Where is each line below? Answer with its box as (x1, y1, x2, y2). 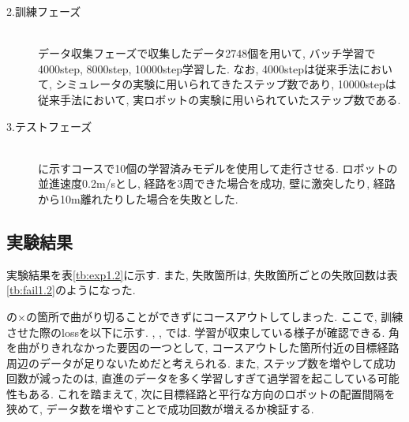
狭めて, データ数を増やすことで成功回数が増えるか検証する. (6, 401, 314, 417)
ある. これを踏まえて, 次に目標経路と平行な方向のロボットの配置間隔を (28, 385, 396, 401)
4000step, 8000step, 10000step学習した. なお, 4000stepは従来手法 (38, 60, 360, 77)
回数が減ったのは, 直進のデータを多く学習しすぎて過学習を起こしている (6, 370, 377, 387)
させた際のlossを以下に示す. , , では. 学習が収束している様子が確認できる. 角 (6, 323, 400, 340)
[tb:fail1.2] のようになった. (6, 282, 136, 298)
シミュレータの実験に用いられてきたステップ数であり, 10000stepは (55, 76, 396, 92)
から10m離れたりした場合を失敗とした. (38, 190, 238, 207)
